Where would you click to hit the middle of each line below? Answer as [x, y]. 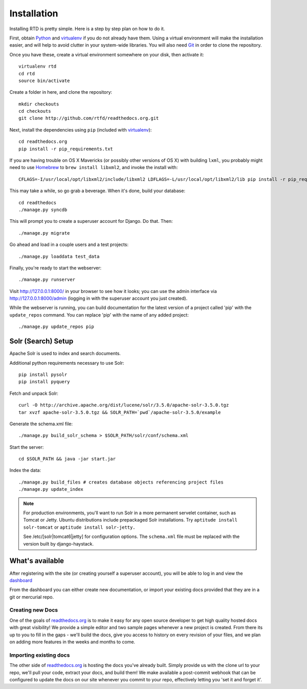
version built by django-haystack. [59, 544]
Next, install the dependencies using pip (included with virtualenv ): [81, 130]
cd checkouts [35, 111]
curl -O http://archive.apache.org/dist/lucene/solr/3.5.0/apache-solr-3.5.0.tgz [124, 405]
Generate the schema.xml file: [41, 424]
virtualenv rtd [38, 66]
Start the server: [27, 447]
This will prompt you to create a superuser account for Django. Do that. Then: [91, 221]
